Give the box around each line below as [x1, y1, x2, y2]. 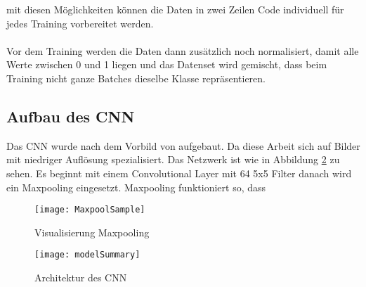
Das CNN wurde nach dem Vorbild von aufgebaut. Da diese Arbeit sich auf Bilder [6, 138, 360, 153]
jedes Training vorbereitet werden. [6, 15, 154, 30]
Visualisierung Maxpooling [34, 224, 150, 239]
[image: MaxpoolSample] [34, 205, 145, 215]
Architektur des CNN [34, 270, 127, 285]
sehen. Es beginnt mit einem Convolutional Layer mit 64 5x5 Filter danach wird [6, 165, 352, 180]
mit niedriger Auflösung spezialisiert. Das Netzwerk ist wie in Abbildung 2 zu [6, 152, 340, 167]
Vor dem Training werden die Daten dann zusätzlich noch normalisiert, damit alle [6, 43, 359, 58]
